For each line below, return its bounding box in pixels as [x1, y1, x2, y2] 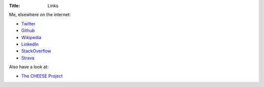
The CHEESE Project [21, 73, 63, 79]
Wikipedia [21, 34, 42, 40]
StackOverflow [21, 48, 51, 54]
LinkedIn [21, 41, 39, 47]
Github [21, 27, 35, 34]
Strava [21, 55, 35, 61]
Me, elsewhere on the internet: [9, 12, 71, 18]
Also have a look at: [9, 64, 49, 70]
